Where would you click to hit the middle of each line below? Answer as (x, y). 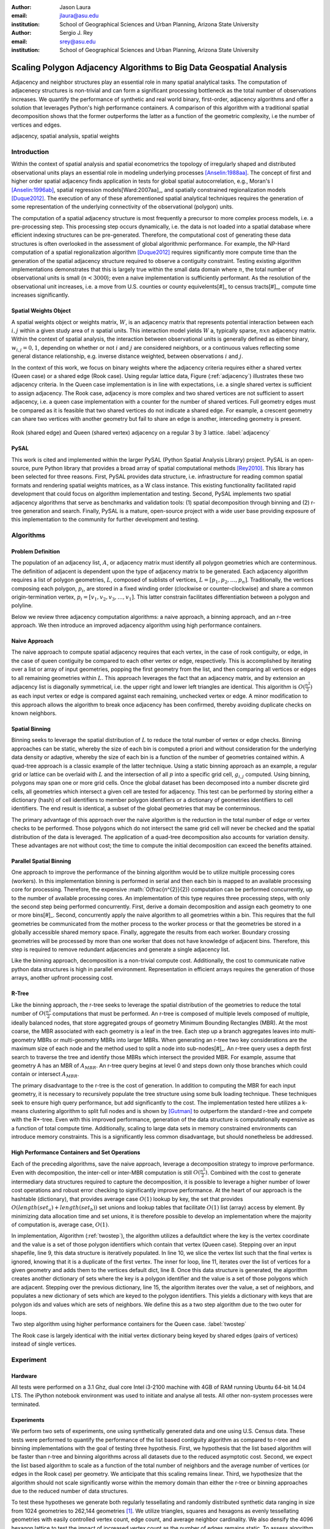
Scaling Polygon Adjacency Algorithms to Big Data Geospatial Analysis (149, 67)
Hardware (24, 1375)
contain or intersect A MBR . (45, 1075)
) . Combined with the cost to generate (253, 1172)
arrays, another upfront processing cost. (62, 978)
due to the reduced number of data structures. (70, 1491)
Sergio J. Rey (76, 33)
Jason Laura (75, 7)
